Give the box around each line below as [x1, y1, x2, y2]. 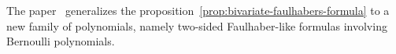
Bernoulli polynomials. [6, 33, 115, 49]
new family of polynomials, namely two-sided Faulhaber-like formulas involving [6, 17, 387, 34]
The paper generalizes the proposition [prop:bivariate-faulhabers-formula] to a [6, 2, 390, 18]
